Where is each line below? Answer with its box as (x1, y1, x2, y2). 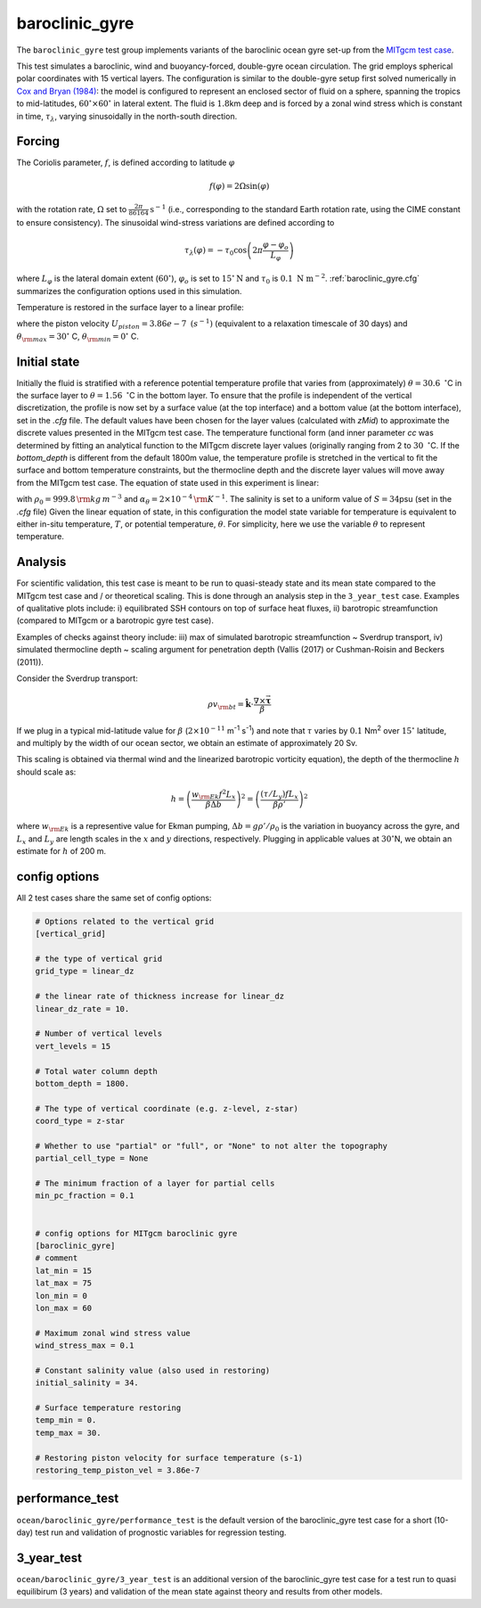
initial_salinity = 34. (35, 1378, 140, 1388)
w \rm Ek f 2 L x (192, 787, 236, 801)
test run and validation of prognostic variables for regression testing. (35, 1527, 287, 1538)
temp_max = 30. (35, 1427, 102, 1438)
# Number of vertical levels (35, 1029, 163, 1038)
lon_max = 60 (35, 1302, 93, 1313)
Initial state (16, 354, 80, 369)
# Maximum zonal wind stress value (35, 1328, 191, 1338)
